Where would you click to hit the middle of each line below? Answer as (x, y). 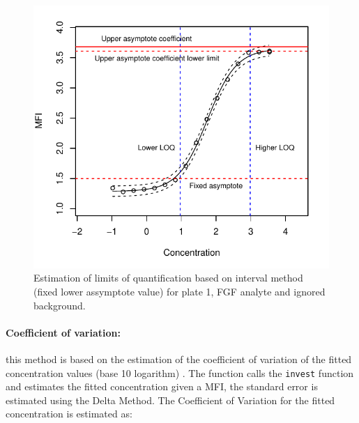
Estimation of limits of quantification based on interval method (168, 278)
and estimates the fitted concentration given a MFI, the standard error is (162, 386)
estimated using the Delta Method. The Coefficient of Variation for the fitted (170, 400)
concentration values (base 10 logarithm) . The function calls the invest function (180, 372)
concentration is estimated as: (69, 414)
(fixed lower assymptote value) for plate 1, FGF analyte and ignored (179, 292)
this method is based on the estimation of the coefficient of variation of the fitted (179, 359)
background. (60, 305)
